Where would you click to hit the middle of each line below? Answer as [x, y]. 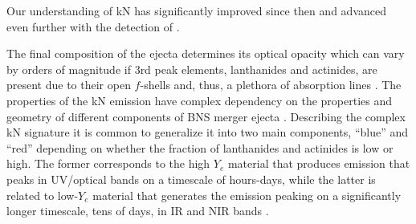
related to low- [43, 195]
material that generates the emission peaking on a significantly [247, 195]
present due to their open [69, 85]
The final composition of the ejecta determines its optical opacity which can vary [206, 53]
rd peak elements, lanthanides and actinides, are [259, 69]
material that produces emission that [319, 163]
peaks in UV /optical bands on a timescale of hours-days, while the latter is [191, 179]
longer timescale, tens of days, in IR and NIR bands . [138, 211]
